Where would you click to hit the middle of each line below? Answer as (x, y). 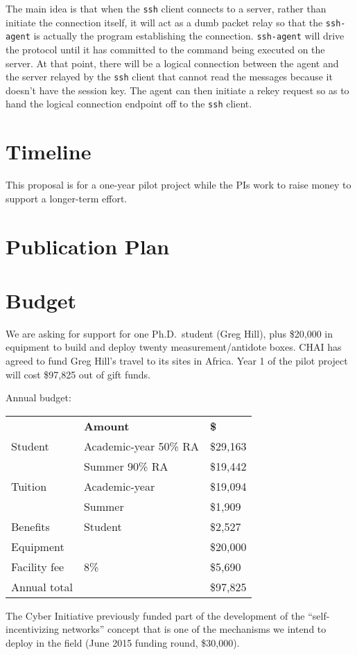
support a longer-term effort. (67, 198)
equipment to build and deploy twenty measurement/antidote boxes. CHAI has (174, 347)
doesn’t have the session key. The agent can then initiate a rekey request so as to (177, 90)
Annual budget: (38, 398)
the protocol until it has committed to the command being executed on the (165, 49)
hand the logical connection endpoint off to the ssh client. (129, 104)
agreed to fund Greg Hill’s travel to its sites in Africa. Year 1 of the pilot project (177, 361)
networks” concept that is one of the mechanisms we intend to (194, 629)
